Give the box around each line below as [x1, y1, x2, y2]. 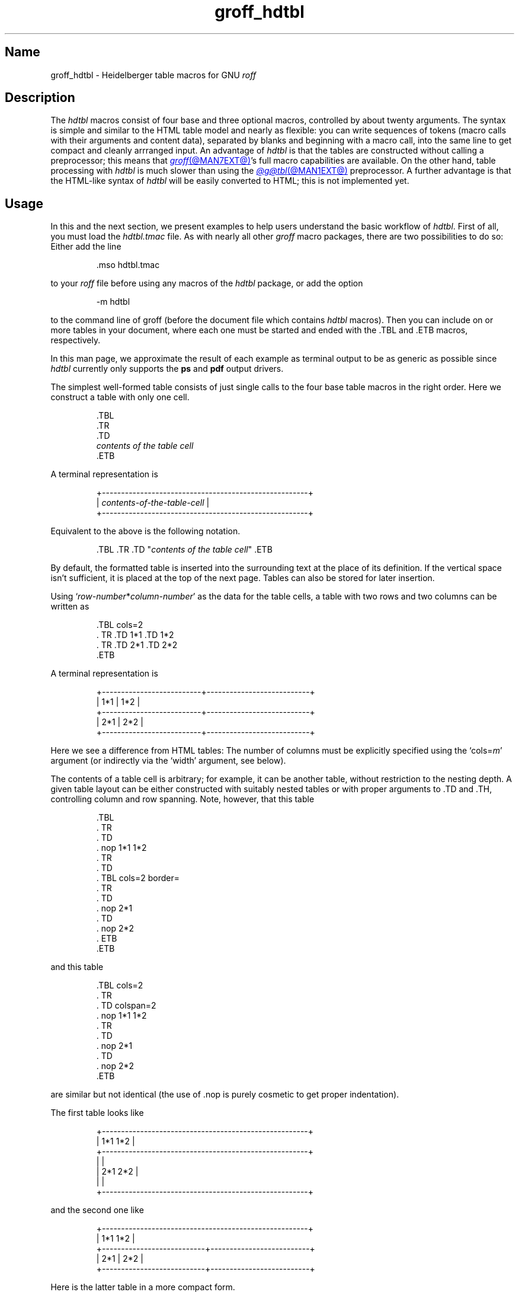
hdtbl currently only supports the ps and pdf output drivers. [50, 363, 284, 374]
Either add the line [50, 241, 121, 252]
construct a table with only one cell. [50, 392, 190, 403]
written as [50, 601, 89, 612]
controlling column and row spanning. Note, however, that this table [50, 794, 315, 805]
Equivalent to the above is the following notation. [50, 526, 241, 537]
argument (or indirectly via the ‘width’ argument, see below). [50, 755, 286, 766]
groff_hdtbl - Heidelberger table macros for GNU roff [50, 69, 257, 80]
